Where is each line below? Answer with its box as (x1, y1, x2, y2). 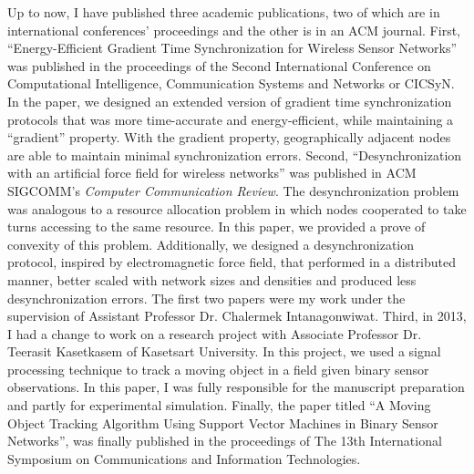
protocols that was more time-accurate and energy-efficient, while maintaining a (7, 109, 454, 129)
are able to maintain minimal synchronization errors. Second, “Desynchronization (7, 145, 462, 164)
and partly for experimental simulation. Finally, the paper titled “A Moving (7, 396, 431, 415)
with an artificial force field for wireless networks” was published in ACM (7, 163, 417, 182)
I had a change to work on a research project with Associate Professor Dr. (7, 324, 422, 343)
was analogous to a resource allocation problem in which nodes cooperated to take (7, 199, 467, 218)
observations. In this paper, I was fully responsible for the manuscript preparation (7, 377, 465, 397)
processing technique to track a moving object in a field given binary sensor (7, 359, 429, 378)
